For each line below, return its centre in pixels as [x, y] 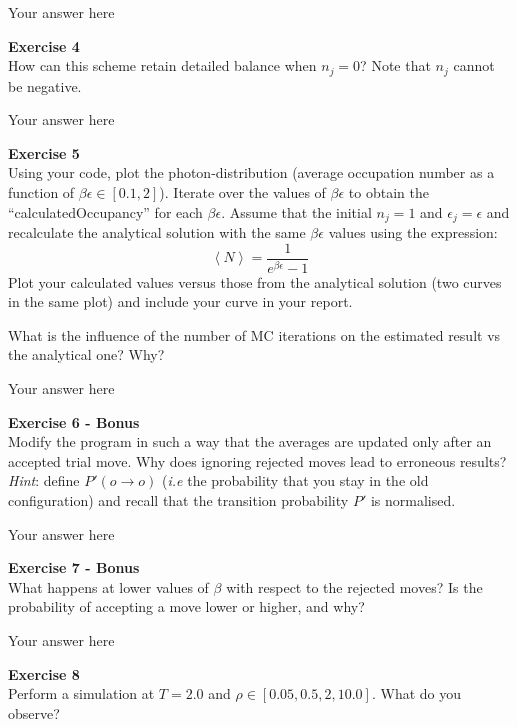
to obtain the [388, 192]
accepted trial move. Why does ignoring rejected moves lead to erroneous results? [257, 460]
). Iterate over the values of [242, 192]
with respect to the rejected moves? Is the [354, 586]
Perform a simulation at [81, 693]
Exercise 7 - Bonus [74, 567]
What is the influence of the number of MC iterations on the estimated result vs [254, 334]
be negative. [45, 85]
